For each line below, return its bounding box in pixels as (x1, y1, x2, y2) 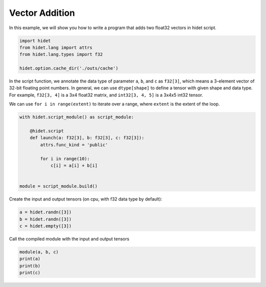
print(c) (19, 270, 41, 276)
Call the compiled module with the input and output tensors (9, 236, 130, 242)
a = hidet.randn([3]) (19, 209, 72, 215)
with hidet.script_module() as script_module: (19, 114, 134, 120)
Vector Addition (9, 7, 75, 18)
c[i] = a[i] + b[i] (50, 163, 98, 168)
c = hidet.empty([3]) (19, 223, 72, 229)
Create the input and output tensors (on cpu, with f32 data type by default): (9, 196, 163, 202)
